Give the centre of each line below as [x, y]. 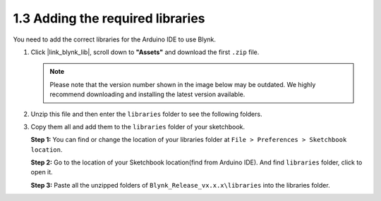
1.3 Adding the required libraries [109, 18]
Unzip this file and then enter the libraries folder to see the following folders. [146, 114]
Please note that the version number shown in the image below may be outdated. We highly [183, 84]
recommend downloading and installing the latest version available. [147, 94]
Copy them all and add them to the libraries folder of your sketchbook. [138, 127]
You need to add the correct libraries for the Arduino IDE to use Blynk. [115, 39]
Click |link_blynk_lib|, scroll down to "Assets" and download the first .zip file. [145, 52]
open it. [42, 172]
